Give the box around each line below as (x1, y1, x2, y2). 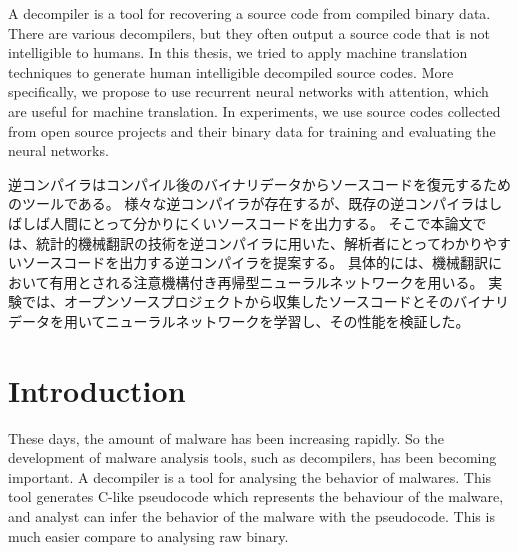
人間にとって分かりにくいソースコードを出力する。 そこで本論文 (49, 212, 473, 233)
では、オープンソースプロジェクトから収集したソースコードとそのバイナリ (21, 291, 510, 312)
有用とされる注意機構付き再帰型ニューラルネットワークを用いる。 (49, 271, 484, 292)
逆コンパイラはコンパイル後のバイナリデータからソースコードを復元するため (8, 173, 512, 194)
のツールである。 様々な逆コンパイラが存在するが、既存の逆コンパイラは (8, 193, 489, 214)
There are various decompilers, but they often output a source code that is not (8, 22, 490, 43)
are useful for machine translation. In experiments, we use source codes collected (8, 100, 501, 121)
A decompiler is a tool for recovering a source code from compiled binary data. (8, 3, 491, 23)
